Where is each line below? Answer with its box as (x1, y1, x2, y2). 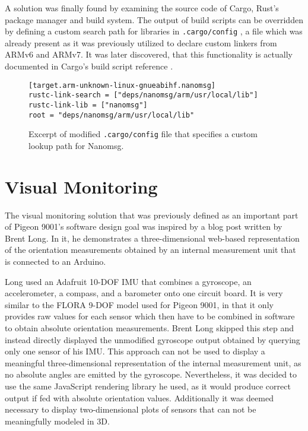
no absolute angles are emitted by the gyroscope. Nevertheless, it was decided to (5, 368, 297, 381)
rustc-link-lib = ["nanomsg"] (28, 100, 148, 109)
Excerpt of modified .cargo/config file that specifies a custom (28, 128, 258, 140)
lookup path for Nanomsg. (28, 139, 124, 151)
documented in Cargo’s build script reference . (5, 60, 173, 72)
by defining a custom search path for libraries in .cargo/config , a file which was (5, 25, 303, 37)
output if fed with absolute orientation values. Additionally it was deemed (5, 391, 274, 404)
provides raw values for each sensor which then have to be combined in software (5, 310, 295, 322)
